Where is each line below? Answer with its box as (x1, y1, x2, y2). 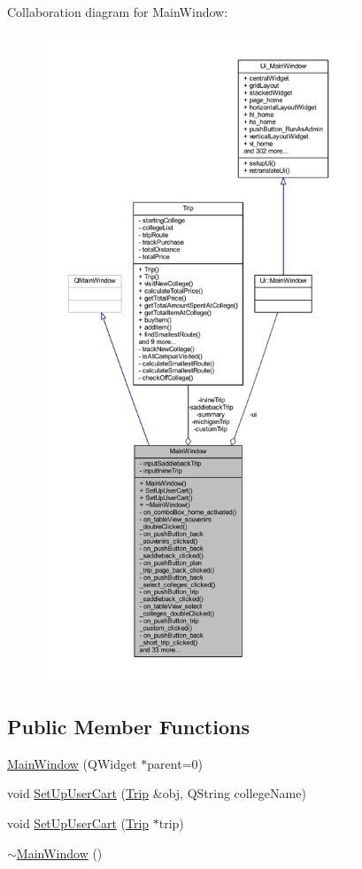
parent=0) (147, 754, 203, 772)
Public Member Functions (7, 712, 250, 740)
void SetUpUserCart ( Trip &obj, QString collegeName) (7, 784, 306, 802)
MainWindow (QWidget (7, 754, 137, 772)
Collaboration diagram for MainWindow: (7, 3, 228, 20)
